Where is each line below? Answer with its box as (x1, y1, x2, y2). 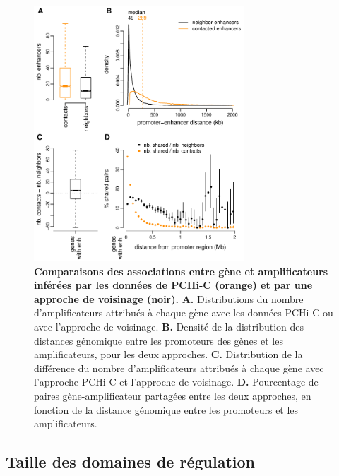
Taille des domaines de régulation (6, 451, 255, 472)
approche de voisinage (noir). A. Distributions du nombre (34, 291, 304, 306)
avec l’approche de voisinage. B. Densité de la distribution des (34, 319, 304, 334)
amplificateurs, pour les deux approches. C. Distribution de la (34, 347, 303, 362)
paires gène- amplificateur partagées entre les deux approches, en (34, 388, 311, 403)
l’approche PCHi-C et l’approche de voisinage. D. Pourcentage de (34, 374, 319, 389)
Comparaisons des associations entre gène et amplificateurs (34, 263, 328, 278)
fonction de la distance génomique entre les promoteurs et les (34, 402, 299, 417)
